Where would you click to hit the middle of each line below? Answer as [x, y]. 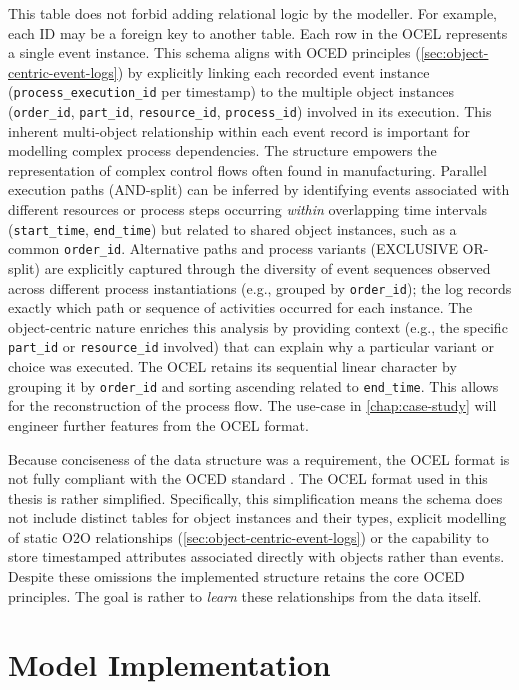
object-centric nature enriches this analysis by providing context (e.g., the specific [258, 326]
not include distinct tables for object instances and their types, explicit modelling [257, 517]
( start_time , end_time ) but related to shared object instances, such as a [232, 228]
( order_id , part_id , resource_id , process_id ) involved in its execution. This [250, 111]
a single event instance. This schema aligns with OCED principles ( [214, 52]
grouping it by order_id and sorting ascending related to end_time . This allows [253, 385]
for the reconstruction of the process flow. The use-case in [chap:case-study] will [252, 405]
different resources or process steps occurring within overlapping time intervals [248, 209]
